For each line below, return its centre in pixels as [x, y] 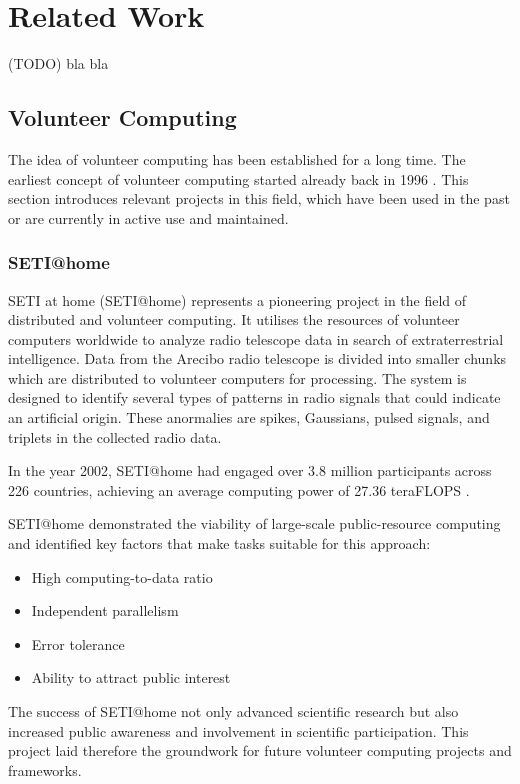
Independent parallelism [105, 610]
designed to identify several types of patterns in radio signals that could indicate [254, 397]
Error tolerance [78, 643]
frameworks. [45, 769]
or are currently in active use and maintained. [148, 217]
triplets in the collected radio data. [115, 436]
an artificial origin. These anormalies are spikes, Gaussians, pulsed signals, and [249, 417]
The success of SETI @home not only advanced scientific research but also [233, 711]
